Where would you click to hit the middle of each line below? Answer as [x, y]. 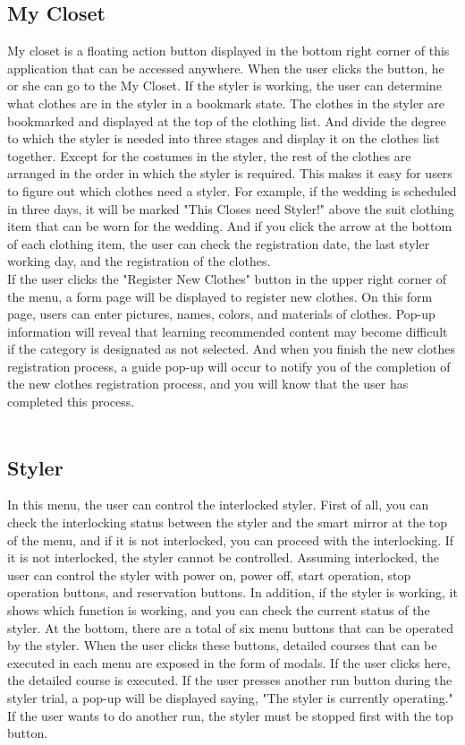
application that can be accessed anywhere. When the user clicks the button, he [226, 68]
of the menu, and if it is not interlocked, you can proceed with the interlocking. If [231, 539]
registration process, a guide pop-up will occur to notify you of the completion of [229, 366]
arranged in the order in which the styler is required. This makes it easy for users [230, 173]
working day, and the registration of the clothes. [139, 261]
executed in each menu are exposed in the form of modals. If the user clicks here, [229, 662]
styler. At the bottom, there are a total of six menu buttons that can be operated [230, 627]
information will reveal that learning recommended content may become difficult [228, 331]
